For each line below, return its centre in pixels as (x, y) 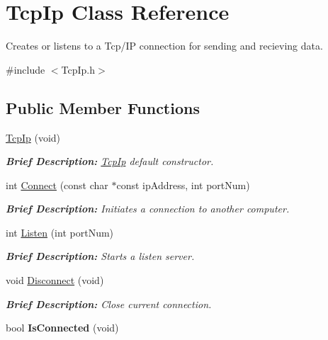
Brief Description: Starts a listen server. (100, 256)
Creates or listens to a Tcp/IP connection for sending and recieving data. (164, 46)
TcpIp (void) (33, 137)
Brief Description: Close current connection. (109, 304)
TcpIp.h (78, 69)
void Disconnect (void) (55, 280)
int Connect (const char (57, 185)
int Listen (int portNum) (60, 232)
